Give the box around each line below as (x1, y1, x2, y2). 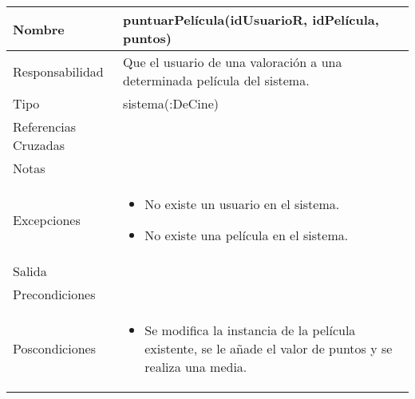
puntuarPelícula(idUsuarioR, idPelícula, (123, 10, 379, 29)
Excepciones (13, 210, 81, 229)
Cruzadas (13, 136, 65, 154)
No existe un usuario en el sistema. (144, 195, 340, 213)
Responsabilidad (13, 61, 104, 81)
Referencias (13, 117, 77, 136)
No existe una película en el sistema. (144, 226, 349, 244)
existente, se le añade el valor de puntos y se (144, 339, 393, 358)
